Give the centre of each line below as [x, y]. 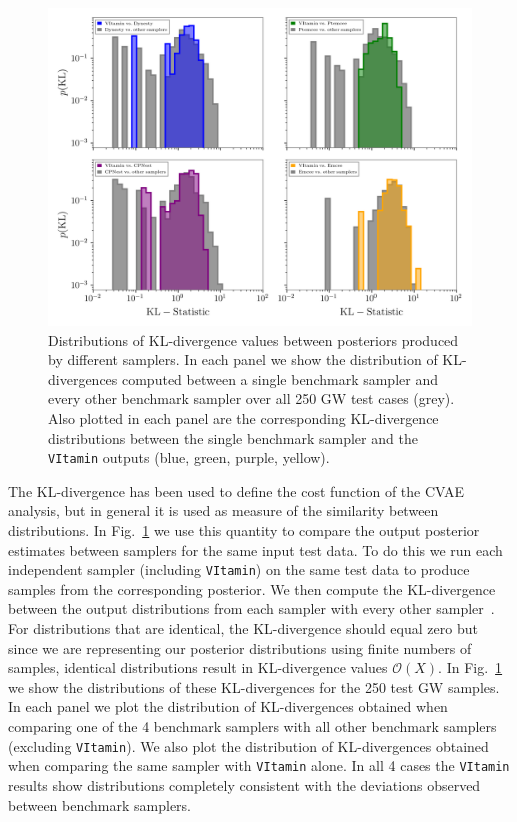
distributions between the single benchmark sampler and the [233, 437]
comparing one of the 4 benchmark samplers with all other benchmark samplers [252, 726]
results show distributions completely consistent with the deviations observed [244, 784]
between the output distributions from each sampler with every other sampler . [251, 608]
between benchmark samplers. [99, 804]
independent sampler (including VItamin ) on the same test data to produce [239, 569]
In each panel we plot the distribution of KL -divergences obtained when [228, 706]
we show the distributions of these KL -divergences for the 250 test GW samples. [254, 686]
